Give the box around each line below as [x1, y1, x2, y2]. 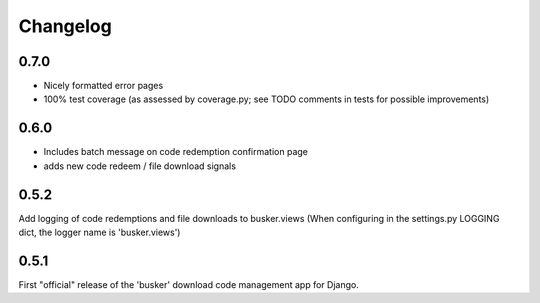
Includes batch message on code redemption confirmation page [43, 146, 309, 158]
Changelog [18, 15, 112, 37]
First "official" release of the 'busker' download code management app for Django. [18, 278, 359, 290]
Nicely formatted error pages [43, 80, 164, 92]
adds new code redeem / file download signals [43, 160, 237, 172]
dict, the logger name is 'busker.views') [18, 226, 181, 239]
